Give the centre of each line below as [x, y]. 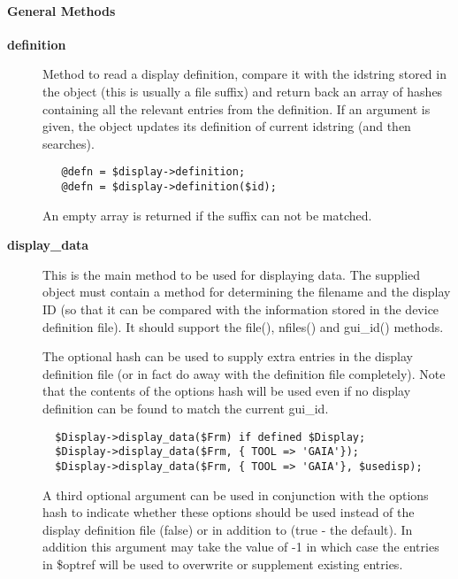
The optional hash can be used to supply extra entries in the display [228, 356]
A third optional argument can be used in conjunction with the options [236, 494]
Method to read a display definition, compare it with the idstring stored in [244, 74]
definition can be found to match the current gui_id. [186, 409]
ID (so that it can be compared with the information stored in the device [241, 309]
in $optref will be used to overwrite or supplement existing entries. [223, 564]
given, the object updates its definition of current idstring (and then [227, 126]
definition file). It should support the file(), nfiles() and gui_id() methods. [243, 326]
